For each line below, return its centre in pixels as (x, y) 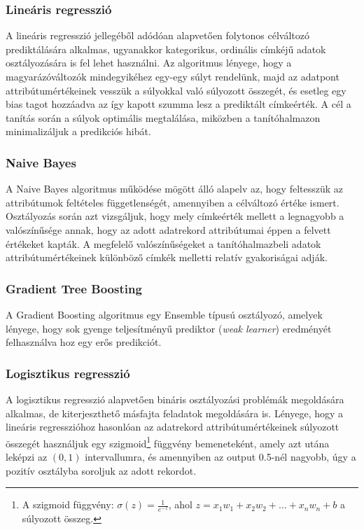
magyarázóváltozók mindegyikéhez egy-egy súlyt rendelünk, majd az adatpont (173, 76)
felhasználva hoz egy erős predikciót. (84, 342)
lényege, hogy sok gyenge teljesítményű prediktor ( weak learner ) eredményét (169, 328)
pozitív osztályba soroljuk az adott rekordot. (101, 470)
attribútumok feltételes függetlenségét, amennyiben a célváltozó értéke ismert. (173, 202)
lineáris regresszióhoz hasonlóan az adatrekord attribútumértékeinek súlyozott (173, 427)
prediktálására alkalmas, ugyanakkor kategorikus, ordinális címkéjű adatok (166, 49)
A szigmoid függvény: (68, 504)
